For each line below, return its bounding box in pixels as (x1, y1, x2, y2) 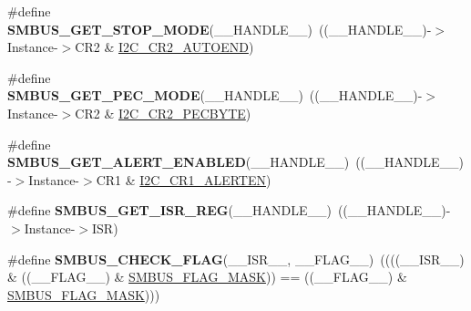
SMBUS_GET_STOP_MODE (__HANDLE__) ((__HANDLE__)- (7, 19, 432, 38)
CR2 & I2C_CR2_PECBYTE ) (75, 103, 251, 122)
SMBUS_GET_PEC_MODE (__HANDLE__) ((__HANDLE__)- (7, 86, 423, 105)
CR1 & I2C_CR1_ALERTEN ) (96, 170, 271, 189)
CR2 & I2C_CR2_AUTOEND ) (75, 37, 254, 57)
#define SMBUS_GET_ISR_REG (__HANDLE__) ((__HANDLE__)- (7, 201, 451, 220)
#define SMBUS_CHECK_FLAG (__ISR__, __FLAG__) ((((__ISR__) (7, 249, 465, 268)
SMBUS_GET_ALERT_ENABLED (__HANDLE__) (7, 152, 350, 171)
